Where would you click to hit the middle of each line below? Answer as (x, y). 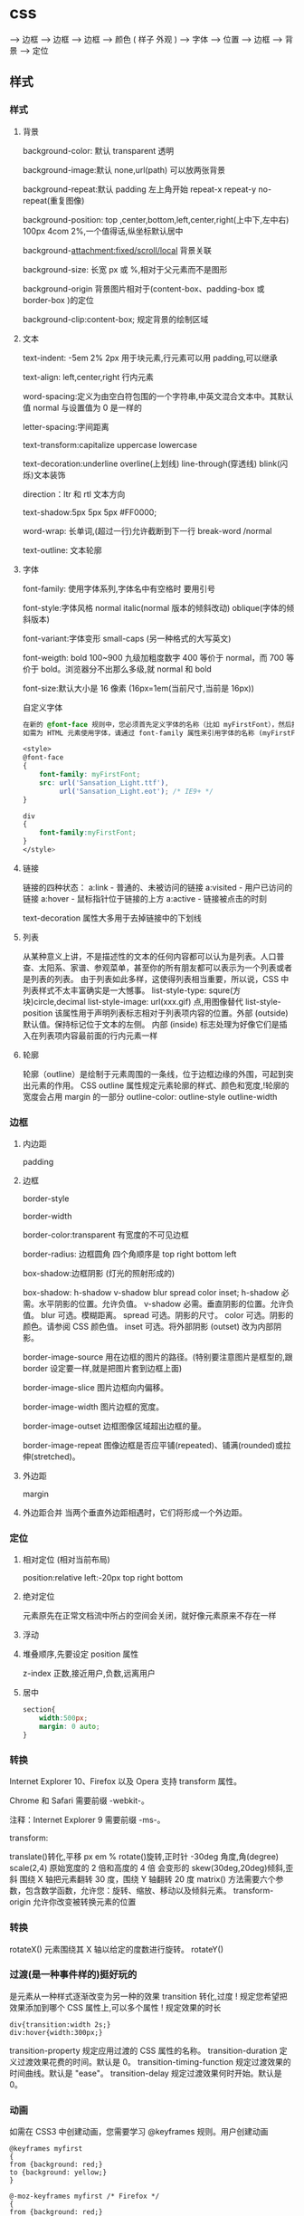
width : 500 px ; (64, 1718)
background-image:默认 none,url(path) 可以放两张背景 (124, 169)
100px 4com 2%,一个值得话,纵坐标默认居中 (103, 231)
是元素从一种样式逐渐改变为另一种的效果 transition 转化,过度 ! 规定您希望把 (148, 1996)
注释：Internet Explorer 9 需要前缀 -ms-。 (87, 1820)
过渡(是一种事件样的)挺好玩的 (73, 1974)
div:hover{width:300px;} (56, 2032)
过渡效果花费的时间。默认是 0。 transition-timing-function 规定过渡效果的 (154, 2061)
